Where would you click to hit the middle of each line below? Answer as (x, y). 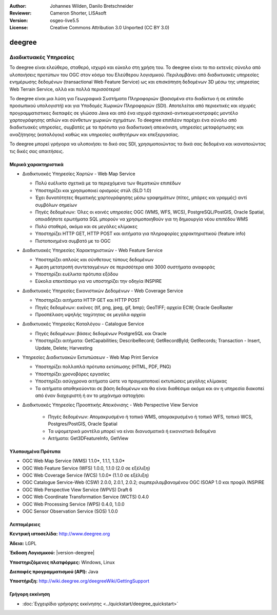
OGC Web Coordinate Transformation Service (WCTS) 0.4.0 (85, 497)
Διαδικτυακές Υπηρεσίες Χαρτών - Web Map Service (79, 174)
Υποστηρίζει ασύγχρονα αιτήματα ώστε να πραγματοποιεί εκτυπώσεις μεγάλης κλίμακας (131, 381)
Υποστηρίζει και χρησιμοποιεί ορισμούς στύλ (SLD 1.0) (93, 190)
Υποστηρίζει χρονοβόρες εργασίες (73, 374)
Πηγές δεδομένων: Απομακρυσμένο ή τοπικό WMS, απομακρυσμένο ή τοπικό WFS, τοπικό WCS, (150, 417)
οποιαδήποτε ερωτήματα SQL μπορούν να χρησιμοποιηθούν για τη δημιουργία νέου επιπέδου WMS (142, 219)
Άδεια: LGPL (23, 543)
